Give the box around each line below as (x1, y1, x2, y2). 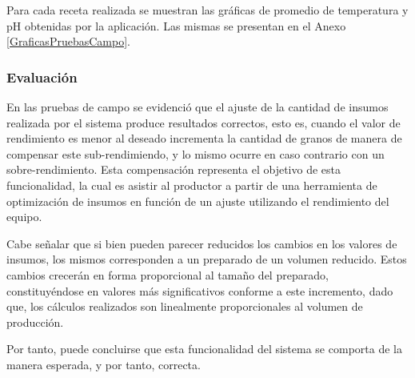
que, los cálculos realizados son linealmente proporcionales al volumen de (6, 298, 363, 315)
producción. (6, 313, 64, 330)
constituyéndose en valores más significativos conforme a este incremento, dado (6, 282, 393, 299)
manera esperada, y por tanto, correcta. (6, 356, 201, 372)
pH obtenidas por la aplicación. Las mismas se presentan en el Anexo (6, 17, 346, 34)
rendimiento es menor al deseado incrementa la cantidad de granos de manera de (6, 130, 402, 147)
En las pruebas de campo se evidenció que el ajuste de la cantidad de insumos (6, 99, 389, 115)
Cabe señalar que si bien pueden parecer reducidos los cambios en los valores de (6, 235, 397, 251)
